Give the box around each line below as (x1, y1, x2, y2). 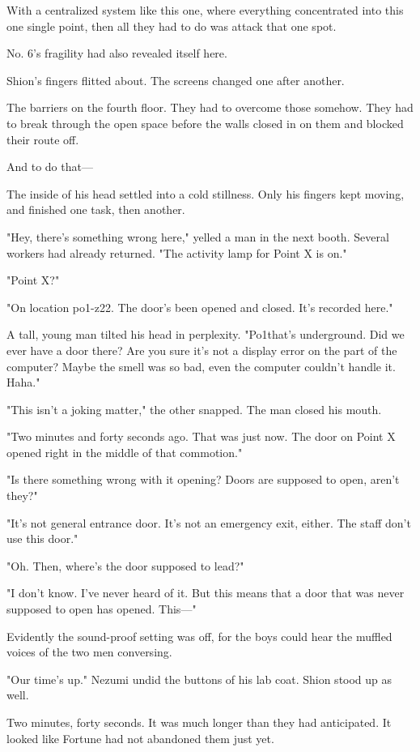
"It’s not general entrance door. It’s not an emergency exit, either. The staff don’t (6, 514, 411, 531)
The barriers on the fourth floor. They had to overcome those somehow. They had (6, 99, 414, 116)
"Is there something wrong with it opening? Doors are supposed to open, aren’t (6, 471, 400, 488)
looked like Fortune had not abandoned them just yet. (6, 729, 274, 746)
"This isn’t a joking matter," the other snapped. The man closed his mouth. (6, 400, 382, 417)
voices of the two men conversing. (6, 643, 172, 660)
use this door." (6, 530, 78, 547)
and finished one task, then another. (6, 201, 185, 218)
